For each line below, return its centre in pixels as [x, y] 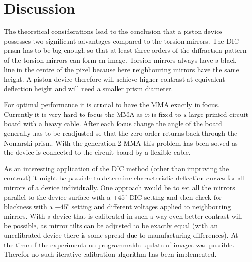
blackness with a [28, 206]
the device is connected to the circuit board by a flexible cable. [97, 152]
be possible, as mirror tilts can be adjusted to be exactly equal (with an [111, 225]
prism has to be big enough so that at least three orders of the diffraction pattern [125, 50]
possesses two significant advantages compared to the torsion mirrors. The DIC [122, 41]
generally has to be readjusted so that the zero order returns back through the [121, 133]
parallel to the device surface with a [57, 197]
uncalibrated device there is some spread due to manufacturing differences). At [121, 235]
